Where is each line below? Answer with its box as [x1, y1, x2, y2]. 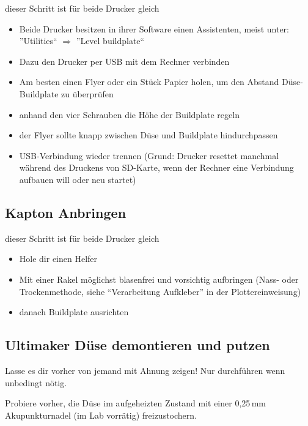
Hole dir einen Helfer [19, 252, 98, 265]
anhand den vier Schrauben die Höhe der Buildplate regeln [19, 108, 240, 121]
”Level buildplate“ [76, 34, 145, 47]
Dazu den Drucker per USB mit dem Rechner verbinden [19, 54, 230, 67]
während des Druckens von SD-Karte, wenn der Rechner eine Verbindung [19, 161, 294, 174]
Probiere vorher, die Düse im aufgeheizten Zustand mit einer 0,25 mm [5, 397, 266, 409]
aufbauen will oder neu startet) [19, 173, 136, 185]
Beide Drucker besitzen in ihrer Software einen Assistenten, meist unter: [19, 22, 289, 35]
